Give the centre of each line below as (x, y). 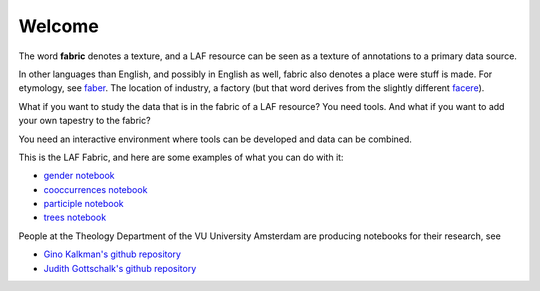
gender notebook (79, 176)
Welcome (58, 26)
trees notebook (75, 217)
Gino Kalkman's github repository (112, 254)
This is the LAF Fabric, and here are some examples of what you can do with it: (181, 157)
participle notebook (83, 204)
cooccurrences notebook (95, 189)
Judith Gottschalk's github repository (120, 268)
